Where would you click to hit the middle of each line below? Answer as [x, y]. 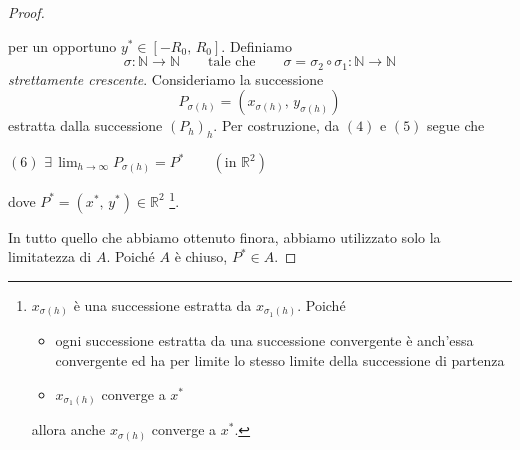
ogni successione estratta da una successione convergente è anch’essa [264, 340]
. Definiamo [256, 45]
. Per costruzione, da [276, 125]
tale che [232, 62]
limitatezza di [50, 256]
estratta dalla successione [85, 125]
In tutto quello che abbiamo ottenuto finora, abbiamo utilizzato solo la [224, 236]
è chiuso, [201, 256]
